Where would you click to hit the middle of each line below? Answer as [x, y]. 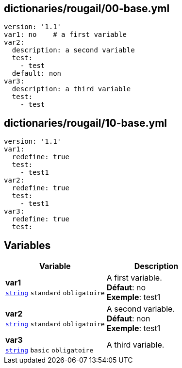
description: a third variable [71, 89]
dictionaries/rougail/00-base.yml [87, 8]
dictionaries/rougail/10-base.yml [86, 123]
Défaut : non [128, 319]
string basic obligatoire [50, 351]
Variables [27, 245]
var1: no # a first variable [65, 35]
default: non [37, 74]
